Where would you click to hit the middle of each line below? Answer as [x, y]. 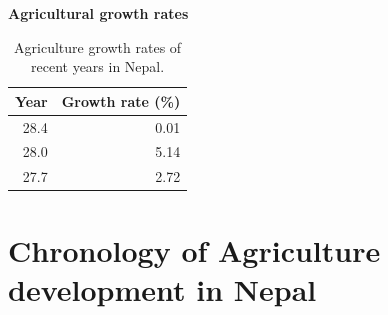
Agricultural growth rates [98, 13]
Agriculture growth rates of [98, 46]
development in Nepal [162, 288]
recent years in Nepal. [98, 66]
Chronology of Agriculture [194, 249]
